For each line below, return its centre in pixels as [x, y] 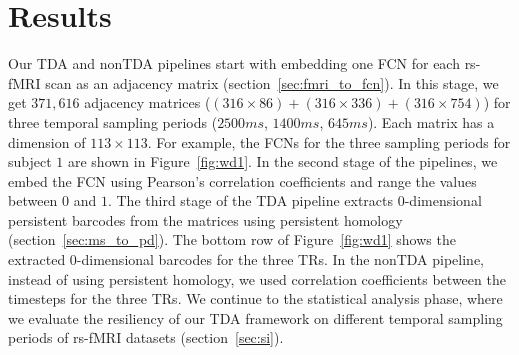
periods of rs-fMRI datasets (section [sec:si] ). [146, 337]
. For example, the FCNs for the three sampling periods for [329, 141]
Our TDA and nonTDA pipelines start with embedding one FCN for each [234, 63]
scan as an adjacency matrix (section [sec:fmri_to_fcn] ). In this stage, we [272, 82]
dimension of [47, 141]
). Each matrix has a [431, 121]
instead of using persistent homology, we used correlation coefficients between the [257, 278]
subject [30, 161]
